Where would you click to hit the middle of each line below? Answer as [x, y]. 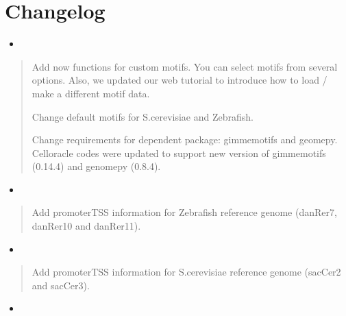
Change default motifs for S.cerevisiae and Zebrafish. [143, 116]
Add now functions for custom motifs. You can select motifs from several [185, 66]
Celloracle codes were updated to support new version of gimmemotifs [179, 153]
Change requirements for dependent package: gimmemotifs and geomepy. [185, 139]
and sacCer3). [61, 285]
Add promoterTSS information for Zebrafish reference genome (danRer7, [184, 212]
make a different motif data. [91, 93]
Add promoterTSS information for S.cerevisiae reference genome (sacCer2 [186, 272]
